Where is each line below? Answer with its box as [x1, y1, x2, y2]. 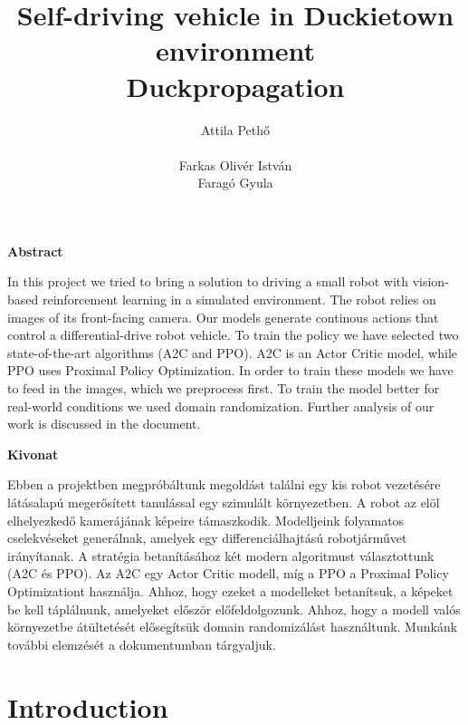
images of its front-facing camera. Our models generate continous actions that [7, 307, 439, 326]
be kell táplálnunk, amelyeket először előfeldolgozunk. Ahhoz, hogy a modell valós [7, 599, 461, 618]
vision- [412, 272, 449, 291]
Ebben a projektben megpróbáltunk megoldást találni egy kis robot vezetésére [7, 475, 441, 494]
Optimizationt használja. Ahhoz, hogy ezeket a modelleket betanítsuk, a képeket [7, 581, 454, 600]
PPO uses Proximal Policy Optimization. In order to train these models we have [7, 361, 454, 380]
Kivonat [7, 444, 59, 463]
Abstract [7, 241, 63, 260]
